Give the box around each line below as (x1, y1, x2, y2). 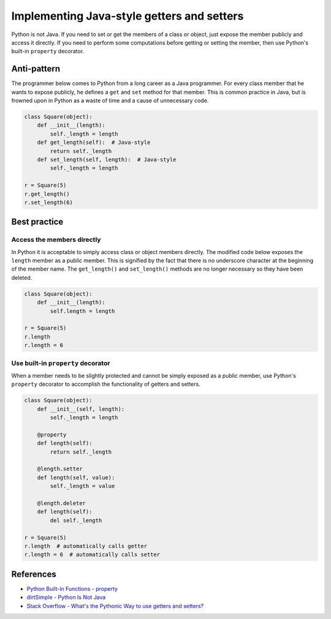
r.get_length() (24, 190, 70, 197)
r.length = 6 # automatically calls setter (24, 551, 161, 558)
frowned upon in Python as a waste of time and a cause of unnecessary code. (11, 97, 209, 104)
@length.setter (37, 465, 83, 473)
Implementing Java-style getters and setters (11, 9, 244, 23)
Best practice (11, 217, 64, 227)
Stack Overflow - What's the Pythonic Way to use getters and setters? (26, 602, 204, 609)
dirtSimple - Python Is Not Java (26, 594, 106, 601)
